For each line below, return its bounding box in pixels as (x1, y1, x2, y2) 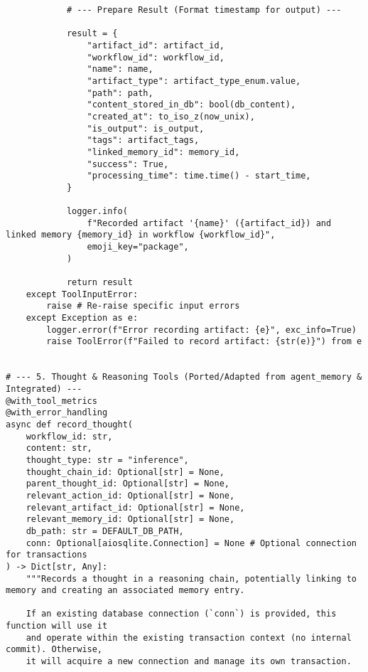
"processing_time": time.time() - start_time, (87, 171, 311, 181)
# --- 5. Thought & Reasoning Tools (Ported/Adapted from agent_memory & (6, 372, 362, 383)
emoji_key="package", (87, 242, 189, 252)
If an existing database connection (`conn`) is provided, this (26, 609, 337, 619)
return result (66, 277, 133, 288)
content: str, (26, 443, 92, 454)
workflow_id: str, (26, 431, 113, 442)
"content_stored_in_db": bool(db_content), (87, 100, 296, 110)
